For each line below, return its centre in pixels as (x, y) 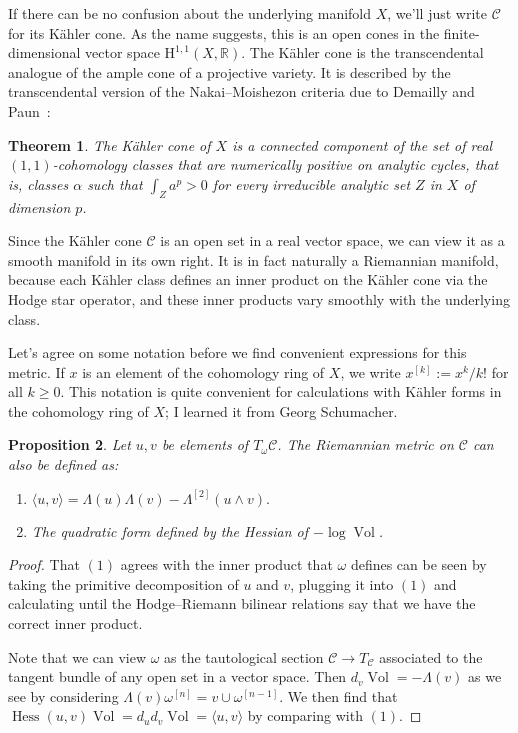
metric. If (36, 371)
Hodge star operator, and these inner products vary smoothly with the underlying (259, 298)
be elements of (205, 444)
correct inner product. (75, 623)
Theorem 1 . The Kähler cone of (109, 144)
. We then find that (338, 695)
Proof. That (44, 564)
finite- (461, 32)
